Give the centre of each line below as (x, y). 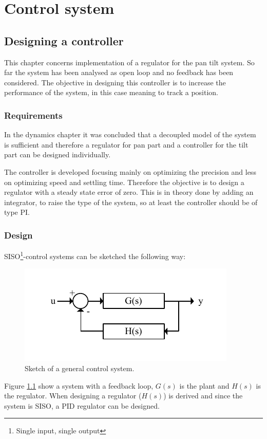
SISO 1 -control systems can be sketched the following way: (95, 255)
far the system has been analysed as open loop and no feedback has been (119, 72)
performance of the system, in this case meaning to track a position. (111, 92)
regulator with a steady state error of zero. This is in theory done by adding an (129, 192)
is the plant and (204, 385)
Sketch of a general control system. (80, 368)
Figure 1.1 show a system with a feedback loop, (79, 385)
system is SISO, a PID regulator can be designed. (82, 405)
